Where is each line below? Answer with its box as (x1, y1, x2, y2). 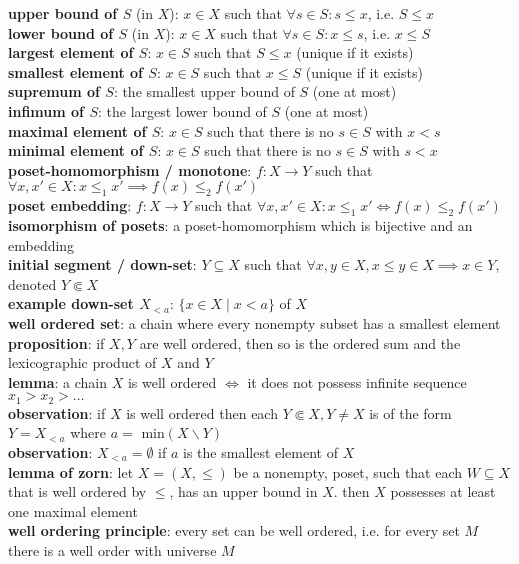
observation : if (8, 402, 106, 423)
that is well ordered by (8, 481, 147, 502)
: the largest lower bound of (97, 100, 267, 121)
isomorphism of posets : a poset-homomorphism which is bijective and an (8, 214, 473, 235)
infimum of (8, 100, 85, 121)
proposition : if (8, 332, 105, 353)
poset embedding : (8, 195, 132, 216)
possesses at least (390, 481, 496, 502)
